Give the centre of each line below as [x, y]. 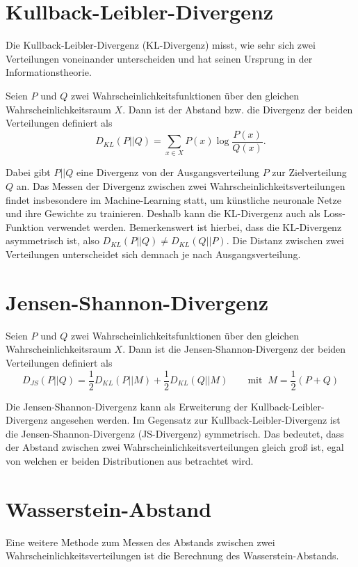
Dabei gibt [28, 172]
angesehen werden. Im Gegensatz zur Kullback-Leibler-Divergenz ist [196, 420]
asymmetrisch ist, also [52, 240]
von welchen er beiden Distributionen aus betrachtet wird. [130, 460]
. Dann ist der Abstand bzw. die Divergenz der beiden [238, 109]
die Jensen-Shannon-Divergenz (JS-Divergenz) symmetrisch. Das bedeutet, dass [175, 433]
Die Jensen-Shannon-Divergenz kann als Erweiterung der [127, 406]
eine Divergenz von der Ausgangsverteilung [168, 172]
